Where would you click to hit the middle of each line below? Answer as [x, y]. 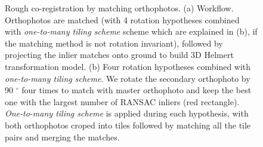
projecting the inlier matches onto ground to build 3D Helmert [119, 55]
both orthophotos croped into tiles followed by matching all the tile [128, 125]
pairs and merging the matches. [62, 137]
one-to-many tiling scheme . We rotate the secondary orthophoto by [128, 78]
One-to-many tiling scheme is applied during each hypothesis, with [127, 113]
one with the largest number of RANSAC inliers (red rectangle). [122, 101]
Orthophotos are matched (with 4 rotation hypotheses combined [122, 19]
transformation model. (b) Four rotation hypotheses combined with [128, 66]
